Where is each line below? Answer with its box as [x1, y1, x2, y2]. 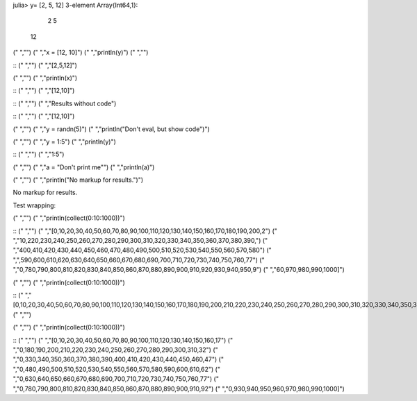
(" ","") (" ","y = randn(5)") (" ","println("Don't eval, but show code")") [13, 125, 210, 133]
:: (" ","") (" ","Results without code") [13, 99, 117, 108]
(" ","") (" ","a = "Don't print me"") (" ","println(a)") [13, 163, 155, 171]
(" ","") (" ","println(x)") [13, 74, 78, 82]
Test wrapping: [13, 201, 56, 210]
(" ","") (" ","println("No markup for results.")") [13, 176, 144, 184]
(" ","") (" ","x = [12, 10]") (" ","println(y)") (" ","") [13, 49, 149, 57]
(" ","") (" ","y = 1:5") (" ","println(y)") [13, 137, 116, 146]
